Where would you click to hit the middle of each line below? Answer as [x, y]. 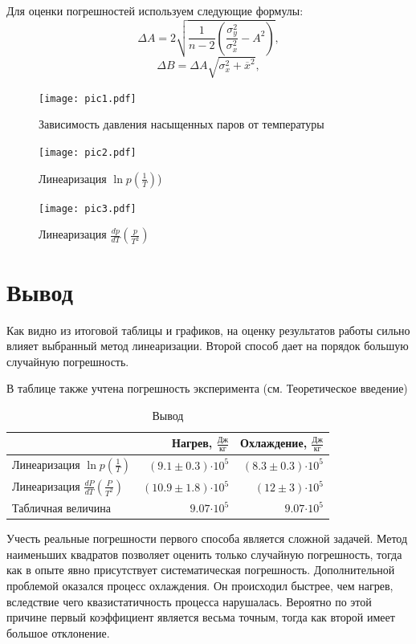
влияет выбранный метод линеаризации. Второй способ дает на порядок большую [208, 346]
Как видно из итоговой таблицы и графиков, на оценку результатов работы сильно [208, 330]
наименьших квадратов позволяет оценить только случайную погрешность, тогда [204, 554]
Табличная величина [61, 508]
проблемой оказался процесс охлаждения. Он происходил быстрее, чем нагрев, [200, 585]
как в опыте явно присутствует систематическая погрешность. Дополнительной [201, 570]
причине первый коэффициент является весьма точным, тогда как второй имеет [201, 617]
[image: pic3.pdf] [88, 208]
